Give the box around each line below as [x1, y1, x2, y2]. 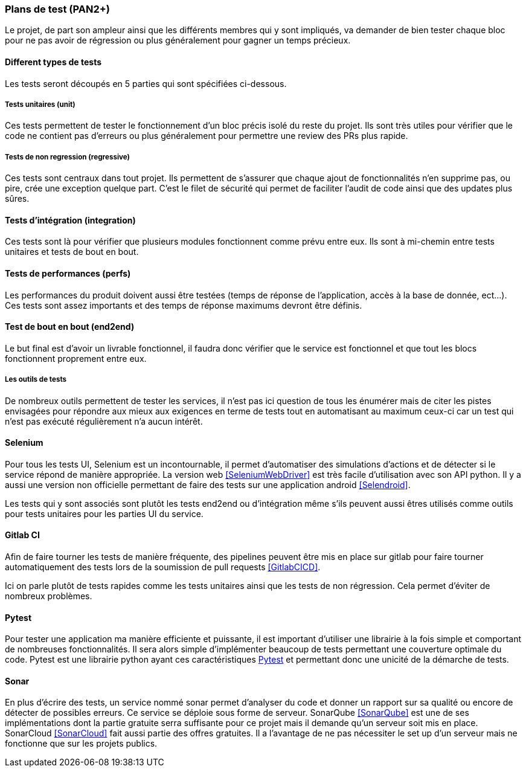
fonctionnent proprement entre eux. [5, 353, 147, 364]
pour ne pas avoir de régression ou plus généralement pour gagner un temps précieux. [5, 35, 351, 46]
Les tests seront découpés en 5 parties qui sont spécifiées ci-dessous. [5, 78, 287, 89]
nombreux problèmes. [5, 591, 92, 602]
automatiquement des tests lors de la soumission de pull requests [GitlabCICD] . [5, 562, 321, 573]
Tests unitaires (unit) [5, 100, 75, 109]
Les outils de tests [5, 375, 67, 384]
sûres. [5, 193, 30, 204]
